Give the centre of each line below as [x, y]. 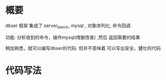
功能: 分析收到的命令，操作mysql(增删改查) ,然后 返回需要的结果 [73, 37]
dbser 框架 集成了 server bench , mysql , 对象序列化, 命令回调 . [69, 26]
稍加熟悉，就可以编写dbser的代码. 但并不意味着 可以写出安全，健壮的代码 [83, 48]
